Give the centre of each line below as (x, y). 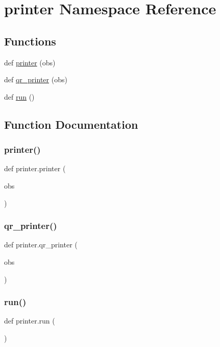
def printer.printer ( (35, 168)
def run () (19, 96)
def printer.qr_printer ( (41, 245)
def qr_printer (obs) (36, 79)
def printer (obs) (30, 62)
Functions (30, 41)
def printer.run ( (30, 321)
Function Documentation (71, 124)
